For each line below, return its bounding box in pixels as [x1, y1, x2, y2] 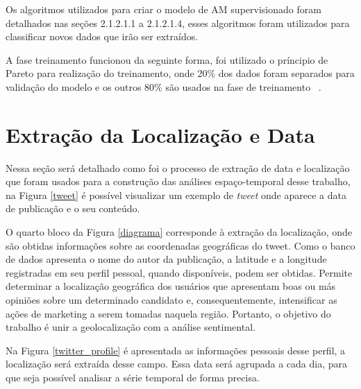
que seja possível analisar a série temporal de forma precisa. [6, 370, 260, 384]
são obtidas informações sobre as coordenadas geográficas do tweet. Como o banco [6, 238, 355, 252]
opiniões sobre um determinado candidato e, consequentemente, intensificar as [6, 293, 337, 307]
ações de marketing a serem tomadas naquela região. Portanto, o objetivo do [6, 306, 331, 320]
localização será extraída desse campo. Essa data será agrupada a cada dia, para [6, 356, 347, 371]
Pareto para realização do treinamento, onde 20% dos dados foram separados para [6, 66, 355, 80]
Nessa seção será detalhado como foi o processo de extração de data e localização [6, 160, 350, 175]
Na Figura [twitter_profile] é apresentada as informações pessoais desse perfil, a [6, 343, 346, 357]
